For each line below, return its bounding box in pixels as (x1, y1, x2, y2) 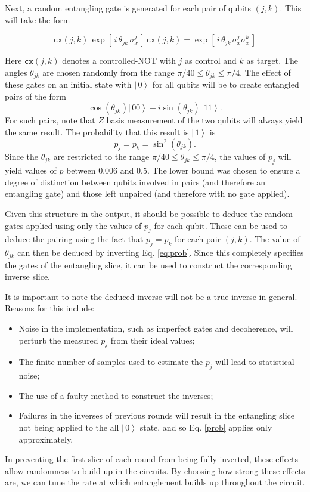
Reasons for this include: (5, 302, 95, 314)
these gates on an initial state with (5, 78, 132, 91)
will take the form (5, 13, 70, 26)
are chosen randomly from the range (42, 66, 175, 78)
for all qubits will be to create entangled (152, 78, 299, 91)
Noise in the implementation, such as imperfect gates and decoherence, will (18, 322, 293, 334)
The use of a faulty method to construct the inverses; (18, 389, 213, 401)
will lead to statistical (215, 355, 294, 368)
